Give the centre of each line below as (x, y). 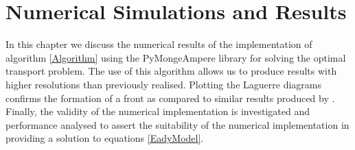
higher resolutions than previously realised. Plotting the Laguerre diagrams (163, 84)
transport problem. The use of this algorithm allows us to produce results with (171, 71)
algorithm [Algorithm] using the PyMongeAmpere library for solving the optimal (176, 57)
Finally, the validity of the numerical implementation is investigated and (158, 111)
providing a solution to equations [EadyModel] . (105, 138)
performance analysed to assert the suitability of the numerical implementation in (177, 124)
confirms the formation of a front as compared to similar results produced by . (170, 98)
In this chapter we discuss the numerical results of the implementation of (159, 44)
